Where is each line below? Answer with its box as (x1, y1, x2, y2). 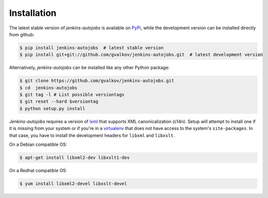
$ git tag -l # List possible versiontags (19, 92, 125, 98)
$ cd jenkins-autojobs (19, 85, 78, 90)
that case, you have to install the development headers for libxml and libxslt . (9, 132, 175, 138)
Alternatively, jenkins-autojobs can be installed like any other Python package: (9, 65, 170, 70)
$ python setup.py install (19, 106, 85, 111)
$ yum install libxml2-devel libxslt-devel (19, 181, 128, 186)
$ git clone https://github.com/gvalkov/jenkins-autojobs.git (19, 78, 174, 84)
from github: (9, 31, 35, 37)
